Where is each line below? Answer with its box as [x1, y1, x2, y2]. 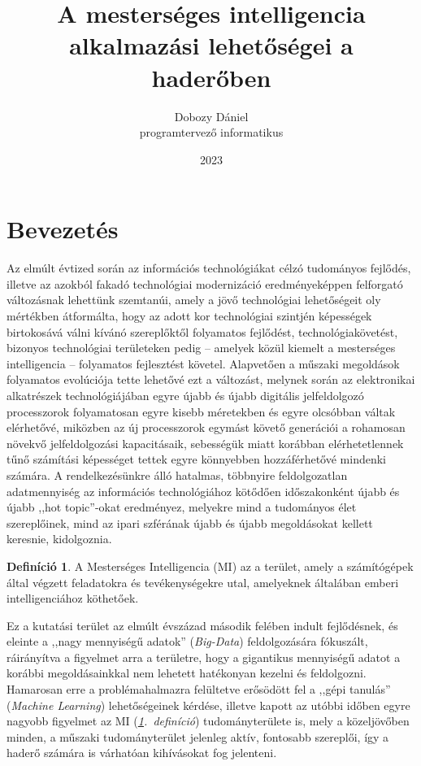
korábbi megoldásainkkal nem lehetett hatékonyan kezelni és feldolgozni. [7, 664, 367, 681]
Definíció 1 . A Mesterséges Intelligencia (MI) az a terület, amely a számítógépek [7, 557, 414, 574]
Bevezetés [7, 212, 119, 246]
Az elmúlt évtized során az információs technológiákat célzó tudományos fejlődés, [7, 259, 411, 276]
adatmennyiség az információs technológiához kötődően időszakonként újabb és [7, 482, 400, 499]
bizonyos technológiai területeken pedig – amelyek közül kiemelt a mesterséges [7, 339, 396, 356]
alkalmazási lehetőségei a [69, 28, 354, 62]
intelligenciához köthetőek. [7, 590, 139, 607]
